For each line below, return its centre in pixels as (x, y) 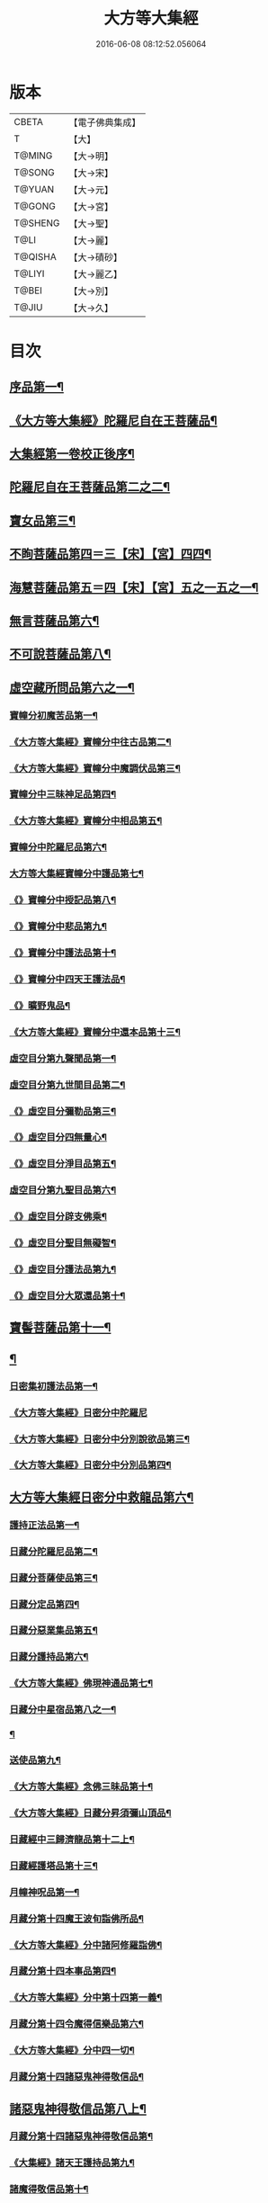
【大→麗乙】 (96, 273)
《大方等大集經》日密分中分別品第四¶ (90, 1465)
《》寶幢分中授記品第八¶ (63, 900)
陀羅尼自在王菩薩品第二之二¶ (90, 487)
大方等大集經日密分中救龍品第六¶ (102, 1497)
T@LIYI (29, 273)
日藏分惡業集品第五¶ (54, 1631)
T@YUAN (34, 189)
